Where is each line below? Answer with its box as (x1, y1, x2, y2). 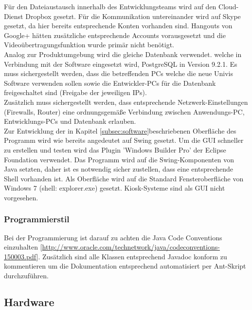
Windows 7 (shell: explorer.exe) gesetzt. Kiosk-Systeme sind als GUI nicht (4, 183, 225, 193)
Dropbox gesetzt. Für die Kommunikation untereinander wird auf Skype (25, 11, 241, 21)
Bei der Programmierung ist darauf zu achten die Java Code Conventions (4, 232, 222, 242)
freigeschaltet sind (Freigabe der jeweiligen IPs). (4, 87, 147, 97)
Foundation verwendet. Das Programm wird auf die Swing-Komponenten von (4, 154, 234, 164)
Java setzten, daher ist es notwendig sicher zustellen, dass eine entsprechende (4, 164, 234, 174)
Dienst (4, 11, 23, 21)
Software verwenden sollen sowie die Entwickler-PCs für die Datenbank (4, 77, 216, 88)
